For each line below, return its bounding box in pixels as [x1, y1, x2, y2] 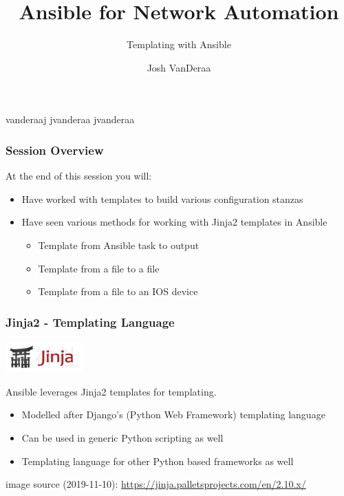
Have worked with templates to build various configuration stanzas [21, 191, 303, 206]
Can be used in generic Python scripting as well [21, 431, 224, 445]
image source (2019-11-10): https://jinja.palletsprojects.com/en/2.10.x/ [6, 477, 306, 491]
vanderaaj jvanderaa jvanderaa [6, 112, 135, 127]
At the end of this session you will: [6, 169, 152, 183]
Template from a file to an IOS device [38, 284, 198, 299]
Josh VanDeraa [147, 60, 211, 74]
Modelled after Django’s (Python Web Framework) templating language [21, 407, 325, 422]
